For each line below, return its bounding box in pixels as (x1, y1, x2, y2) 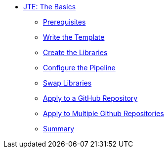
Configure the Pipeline (43, 63, 116, 72)
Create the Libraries (43, 48, 108, 57)
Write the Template (43, 33, 105, 41)
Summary (43, 124, 75, 133)
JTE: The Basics (23, 2, 76, 11)
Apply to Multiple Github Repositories (43, 109, 164, 118)
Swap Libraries (43, 79, 92, 87)
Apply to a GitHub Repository (43, 94, 138, 102)
